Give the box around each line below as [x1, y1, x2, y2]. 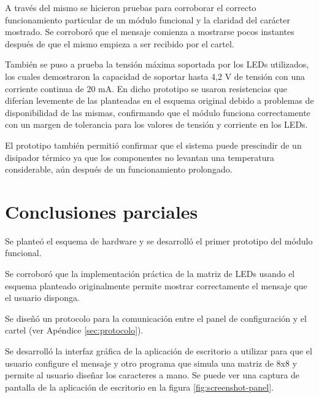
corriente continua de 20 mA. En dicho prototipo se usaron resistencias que [5, 82, 288, 95]
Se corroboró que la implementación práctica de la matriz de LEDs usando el [5, 267, 295, 280]
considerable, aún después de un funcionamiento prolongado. [5, 163, 233, 176]
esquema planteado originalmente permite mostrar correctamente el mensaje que [5, 279, 307, 292]
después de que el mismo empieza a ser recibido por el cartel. [5, 37, 234, 50]
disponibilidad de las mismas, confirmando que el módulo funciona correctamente [5, 106, 310, 119]
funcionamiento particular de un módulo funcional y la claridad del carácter [5, 13, 290, 26]
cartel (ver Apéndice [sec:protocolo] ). [5, 324, 144, 337]
